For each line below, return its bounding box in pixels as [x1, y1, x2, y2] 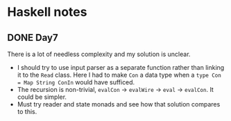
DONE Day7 [7, 32, 58, 44]
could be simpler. [17, 93, 67, 101]
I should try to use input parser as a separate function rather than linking [17, 64, 225, 71]
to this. [17, 108, 37, 115]
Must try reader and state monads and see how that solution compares [17, 100, 221, 108]
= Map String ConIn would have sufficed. [17, 78, 135, 86]
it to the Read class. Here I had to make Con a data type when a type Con [17, 71, 222, 79]
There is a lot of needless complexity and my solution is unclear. [7, 50, 191, 58]
